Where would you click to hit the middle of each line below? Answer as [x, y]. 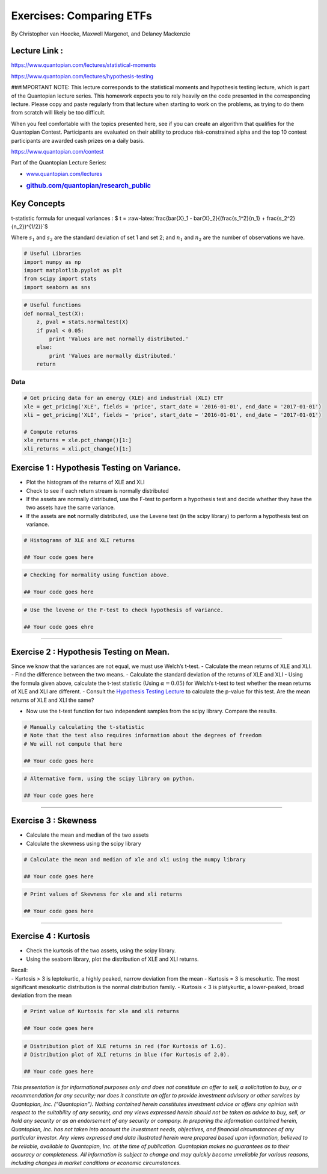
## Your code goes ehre [59, 627]
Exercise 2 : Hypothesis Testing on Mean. [90, 652]
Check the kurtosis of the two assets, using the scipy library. [101, 951]
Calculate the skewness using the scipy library [84, 843]
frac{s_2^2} [281, 218]
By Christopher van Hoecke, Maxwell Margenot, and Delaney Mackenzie [101, 34]
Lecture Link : [37, 51]
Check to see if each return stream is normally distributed [98, 490]
